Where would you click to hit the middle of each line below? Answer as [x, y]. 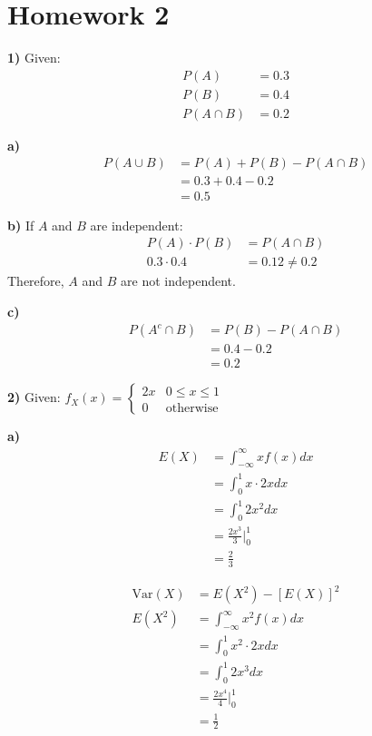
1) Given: [34, 58]
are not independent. [178, 281]
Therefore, [36, 281]
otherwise [192, 408]
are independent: [137, 225]
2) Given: [34, 397]
